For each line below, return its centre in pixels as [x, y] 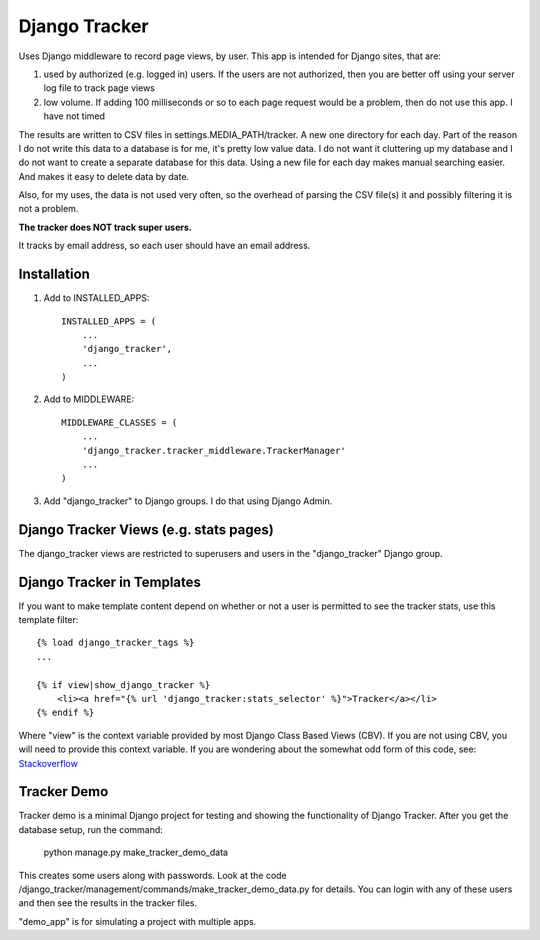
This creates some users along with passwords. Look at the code [152, 875]
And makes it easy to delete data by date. [104, 176]
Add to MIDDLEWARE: [89, 399]
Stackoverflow [48, 763]
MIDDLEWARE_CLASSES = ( [119, 422]
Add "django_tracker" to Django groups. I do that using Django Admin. [188, 501]
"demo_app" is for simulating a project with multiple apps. [137, 921]
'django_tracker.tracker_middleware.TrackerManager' [214, 450]
